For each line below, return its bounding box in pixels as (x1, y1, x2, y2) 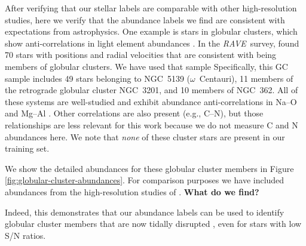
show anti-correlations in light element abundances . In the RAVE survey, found (5, 36, 299, 49)
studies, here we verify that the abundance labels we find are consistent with (5, 13, 285, 26)
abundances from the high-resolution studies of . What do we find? (5, 185, 259, 198)
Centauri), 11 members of (199, 72, 293, 84)
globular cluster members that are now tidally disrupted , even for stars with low (5, 217, 302, 230)
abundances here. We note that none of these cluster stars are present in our (5, 130, 285, 143)
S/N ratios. (5, 229, 46, 241)
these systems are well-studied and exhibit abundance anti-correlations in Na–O (5, 95, 297, 107)
